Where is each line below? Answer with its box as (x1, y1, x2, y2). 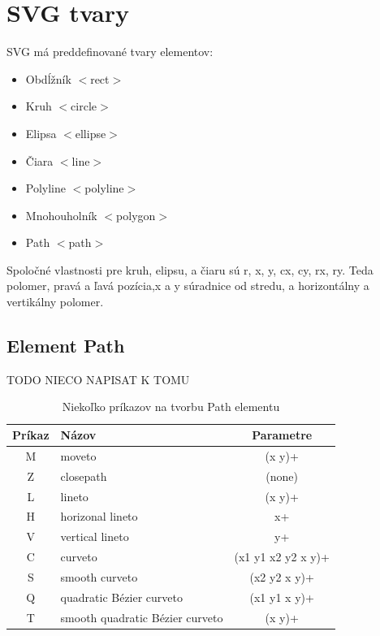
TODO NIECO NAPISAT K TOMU (6, 370, 190, 387)
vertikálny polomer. (6, 293, 104, 310)
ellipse (75, 124, 106, 141)
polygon (116, 206, 156, 223)
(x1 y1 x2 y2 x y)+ (234, 548, 330, 565)
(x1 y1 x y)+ (249, 588, 314, 605)
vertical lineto (60, 528, 129, 545)
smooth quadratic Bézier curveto (60, 608, 223, 625)
